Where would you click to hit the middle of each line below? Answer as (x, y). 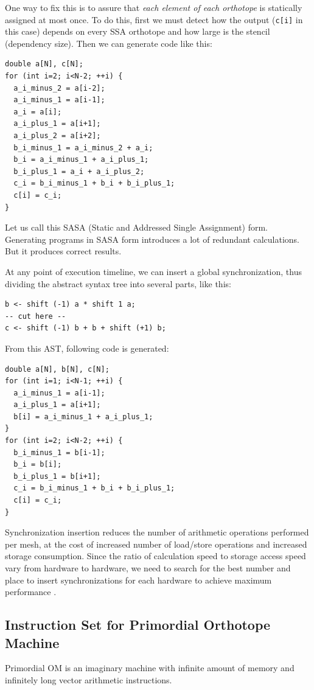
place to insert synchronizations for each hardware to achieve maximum (138, 580)
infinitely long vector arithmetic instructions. (89, 679)
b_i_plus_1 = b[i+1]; (57, 476)
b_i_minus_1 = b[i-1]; (59, 452)
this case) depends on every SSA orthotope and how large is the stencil (138, 31)
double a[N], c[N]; (44, 64)
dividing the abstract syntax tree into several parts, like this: (118, 283)
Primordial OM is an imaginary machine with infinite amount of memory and (150, 668)
